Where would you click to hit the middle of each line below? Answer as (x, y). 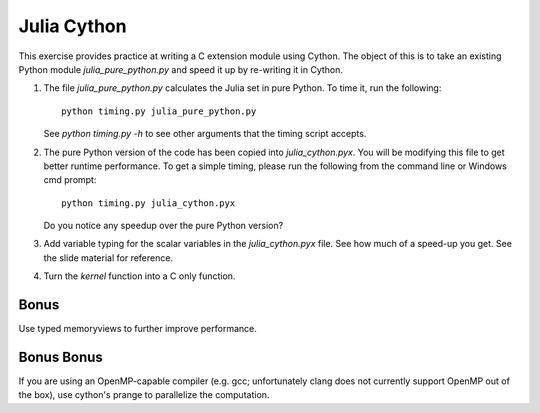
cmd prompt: (70, 180)
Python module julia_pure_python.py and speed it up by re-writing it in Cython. (181, 69)
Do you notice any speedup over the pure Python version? (163, 226)
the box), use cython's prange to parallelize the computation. (144, 395)
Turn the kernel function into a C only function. (139, 276)
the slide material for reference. (108, 257)
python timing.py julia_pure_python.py (159, 111)
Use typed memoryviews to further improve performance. (137, 329)
